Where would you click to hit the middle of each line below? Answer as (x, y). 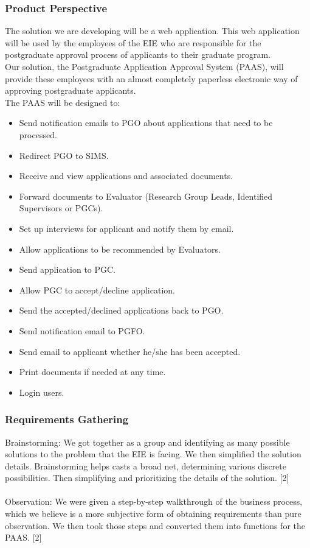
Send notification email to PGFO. (82, 330)
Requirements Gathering (67, 419)
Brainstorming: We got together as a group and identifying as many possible (147, 442)
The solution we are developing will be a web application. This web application (152, 31)
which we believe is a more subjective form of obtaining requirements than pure (153, 514)
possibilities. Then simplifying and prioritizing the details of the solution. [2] (147, 478)
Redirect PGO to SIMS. (64, 155)
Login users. (42, 392)
